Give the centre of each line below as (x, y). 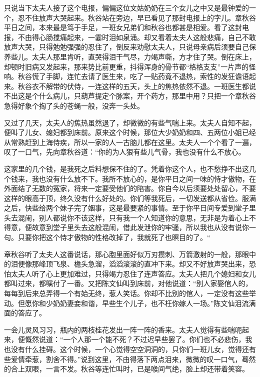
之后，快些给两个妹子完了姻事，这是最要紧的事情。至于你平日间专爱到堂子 (126, 208)
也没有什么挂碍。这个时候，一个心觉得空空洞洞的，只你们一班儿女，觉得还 (126, 349)
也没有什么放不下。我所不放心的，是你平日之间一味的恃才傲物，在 (147, 178)
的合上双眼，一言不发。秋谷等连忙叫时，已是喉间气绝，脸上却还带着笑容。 (126, 369)
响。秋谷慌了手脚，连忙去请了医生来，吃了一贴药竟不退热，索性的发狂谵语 (126, 76)
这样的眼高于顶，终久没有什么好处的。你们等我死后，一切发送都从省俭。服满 (130, 198)
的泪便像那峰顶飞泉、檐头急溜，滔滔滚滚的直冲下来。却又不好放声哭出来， (126, 264)
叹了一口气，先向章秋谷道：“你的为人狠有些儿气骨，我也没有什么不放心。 (125, 152)
